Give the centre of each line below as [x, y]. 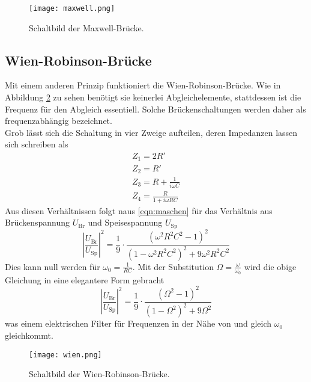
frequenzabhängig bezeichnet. [59, 121]
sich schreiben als [37, 144]
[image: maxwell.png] [72, 8]
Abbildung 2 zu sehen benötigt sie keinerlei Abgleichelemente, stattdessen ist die [153, 97]
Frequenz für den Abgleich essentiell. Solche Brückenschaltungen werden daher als [155, 109]
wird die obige [270, 266]
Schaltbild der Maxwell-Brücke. [86, 27]
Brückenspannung [38, 222]
